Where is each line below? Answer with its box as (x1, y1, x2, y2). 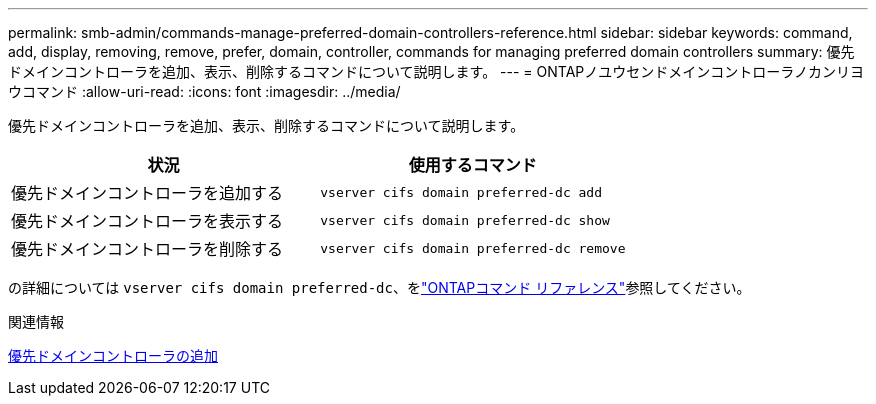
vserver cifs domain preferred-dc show (320, 212, 610, 228)
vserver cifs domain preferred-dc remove (320, 240, 626, 256)
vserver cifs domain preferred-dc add (320, 184, 603, 200)
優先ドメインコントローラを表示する (11, 211, 284, 231)
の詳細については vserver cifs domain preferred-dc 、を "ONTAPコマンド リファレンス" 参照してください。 (8, 279, 751, 296)
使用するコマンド (408, 155, 537, 175)
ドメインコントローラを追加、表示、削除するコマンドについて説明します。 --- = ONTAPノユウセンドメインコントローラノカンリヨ (8, 63, 864, 80)
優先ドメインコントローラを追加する (11, 183, 284, 203)
